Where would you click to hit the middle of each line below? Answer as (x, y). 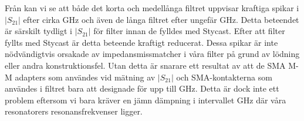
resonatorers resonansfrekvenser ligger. (74, 111)
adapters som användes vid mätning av (85, 77)
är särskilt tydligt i (38, 31)
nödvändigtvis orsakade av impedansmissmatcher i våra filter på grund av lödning (152, 54)
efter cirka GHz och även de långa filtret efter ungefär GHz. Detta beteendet (161, 19)
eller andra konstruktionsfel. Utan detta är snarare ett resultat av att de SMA (145, 65)
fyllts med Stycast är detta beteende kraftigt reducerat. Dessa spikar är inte (141, 42)
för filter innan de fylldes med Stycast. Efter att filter (189, 31)
